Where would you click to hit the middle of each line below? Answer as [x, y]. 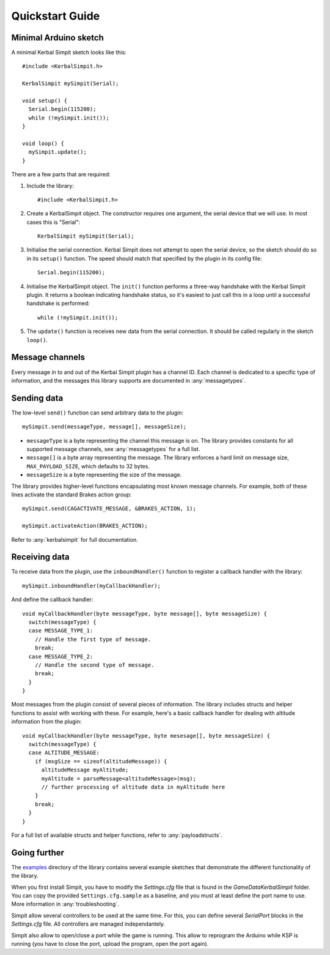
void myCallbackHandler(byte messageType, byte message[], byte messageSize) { [145, 613]
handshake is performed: [58, 304]
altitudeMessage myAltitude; [85, 770]
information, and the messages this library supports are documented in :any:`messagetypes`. [128, 380]
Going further [38, 852]
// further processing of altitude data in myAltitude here [133, 787]
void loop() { [43, 143]
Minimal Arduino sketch [57, 38]
